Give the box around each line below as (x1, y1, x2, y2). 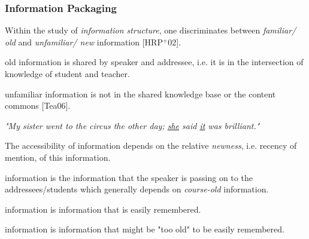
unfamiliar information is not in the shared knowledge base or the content (5, 87, 276, 100)
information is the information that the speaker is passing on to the (5, 171, 253, 183)
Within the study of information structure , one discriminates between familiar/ (5, 24, 296, 36)
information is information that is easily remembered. (5, 203, 201, 215)
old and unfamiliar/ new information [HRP (5, 35, 163, 48)
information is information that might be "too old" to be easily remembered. (5, 223, 284, 235)
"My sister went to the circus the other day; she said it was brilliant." (5, 119, 260, 131)
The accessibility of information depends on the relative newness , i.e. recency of (5, 139, 297, 152)
